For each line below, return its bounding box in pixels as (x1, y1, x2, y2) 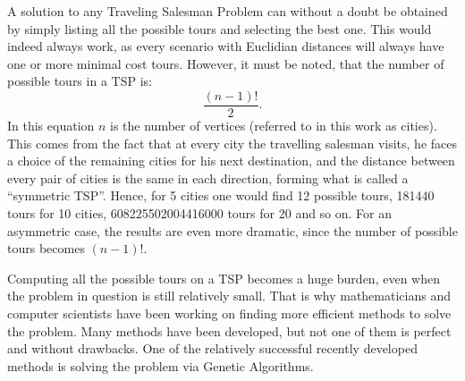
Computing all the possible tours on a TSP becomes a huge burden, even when (7, 268, 440, 287)
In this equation (7, 116, 95, 135)
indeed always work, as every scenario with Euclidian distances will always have (7, 37, 444, 55)
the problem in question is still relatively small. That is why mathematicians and (7, 286, 451, 305)
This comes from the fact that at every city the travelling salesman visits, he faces (7, 133, 458, 152)
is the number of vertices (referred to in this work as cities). (110, 116, 437, 135)
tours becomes (7, 239, 85, 258)
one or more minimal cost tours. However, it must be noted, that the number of (7, 54, 444, 72)
